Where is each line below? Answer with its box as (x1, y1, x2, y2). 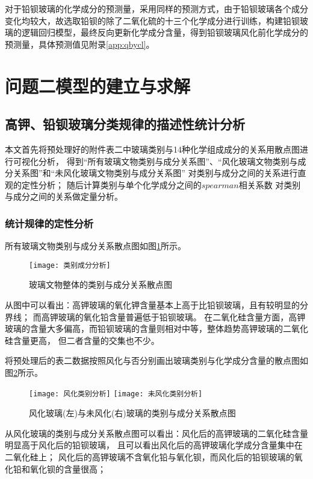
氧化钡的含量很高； (29, 462, 106, 475)
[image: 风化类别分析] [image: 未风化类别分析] (29, 389, 203, 398)
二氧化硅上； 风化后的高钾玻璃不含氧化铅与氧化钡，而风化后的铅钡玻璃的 (5, 450, 294, 463)
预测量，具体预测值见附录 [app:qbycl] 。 (5, 37, 155, 50)
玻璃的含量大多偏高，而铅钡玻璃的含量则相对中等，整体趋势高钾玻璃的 (5, 322, 283, 335)
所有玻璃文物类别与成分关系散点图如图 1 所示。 (5, 239, 186, 252)
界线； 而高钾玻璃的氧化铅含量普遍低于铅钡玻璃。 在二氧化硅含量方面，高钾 (5, 310, 306, 323)
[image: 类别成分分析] (29, 261, 111, 270)
